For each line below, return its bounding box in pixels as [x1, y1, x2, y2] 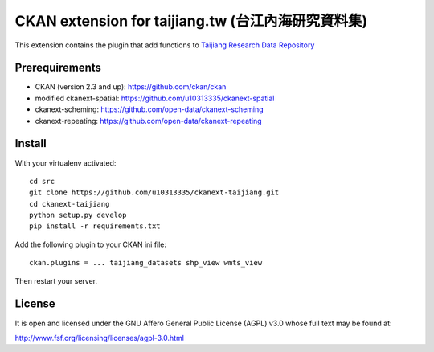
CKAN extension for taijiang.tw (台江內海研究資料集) [14, 12, 368, 30]
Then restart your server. [14, 276, 98, 285]
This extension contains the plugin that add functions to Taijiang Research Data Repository [14, 40, 315, 50]
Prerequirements [14, 61, 102, 75]
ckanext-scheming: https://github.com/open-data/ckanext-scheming [35, 104, 264, 114]
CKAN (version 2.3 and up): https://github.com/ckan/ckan [35, 82, 227, 92]
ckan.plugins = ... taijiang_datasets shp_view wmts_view [29, 258, 263, 268]
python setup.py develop [29, 211, 127, 220]
